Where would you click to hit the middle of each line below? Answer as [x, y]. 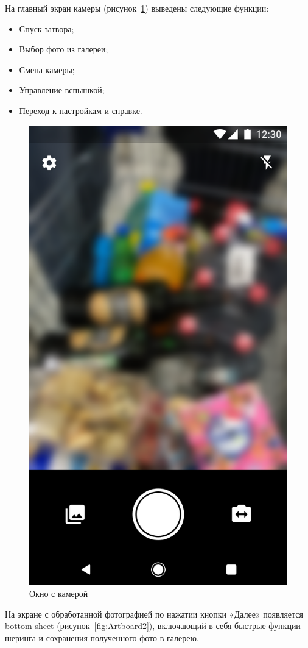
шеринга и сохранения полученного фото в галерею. [102, 637]
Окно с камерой [59, 593]
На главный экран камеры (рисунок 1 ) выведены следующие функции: [137, 8]
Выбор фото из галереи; [64, 49]
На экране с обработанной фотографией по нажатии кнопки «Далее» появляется [154, 614]
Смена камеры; [47, 69]
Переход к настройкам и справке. [81, 110]
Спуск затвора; [47, 28]
